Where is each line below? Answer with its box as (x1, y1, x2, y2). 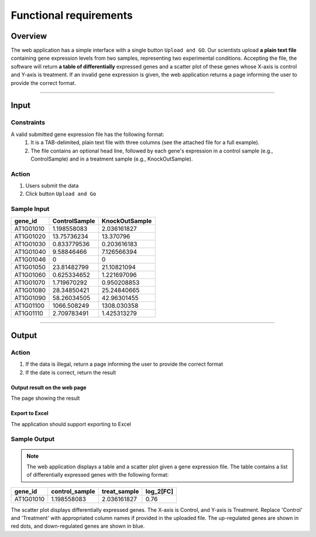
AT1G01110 (14, 309, 43, 317)
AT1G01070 (14, 278, 46, 287)
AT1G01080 (14, 286, 46, 294)
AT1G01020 (14, 232, 46, 240)
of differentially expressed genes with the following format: (26, 471, 169, 478)
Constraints (11, 118, 46, 127)
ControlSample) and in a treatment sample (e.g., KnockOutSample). (30, 155, 193, 162)
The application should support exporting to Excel (11, 420, 132, 427)
